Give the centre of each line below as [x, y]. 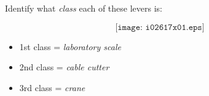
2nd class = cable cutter [64, 67]
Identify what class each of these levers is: [84, 8]
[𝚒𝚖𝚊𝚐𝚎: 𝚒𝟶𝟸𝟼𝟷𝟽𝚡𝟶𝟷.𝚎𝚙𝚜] [160, 27]
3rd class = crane [52, 87]
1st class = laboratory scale [70, 46]
